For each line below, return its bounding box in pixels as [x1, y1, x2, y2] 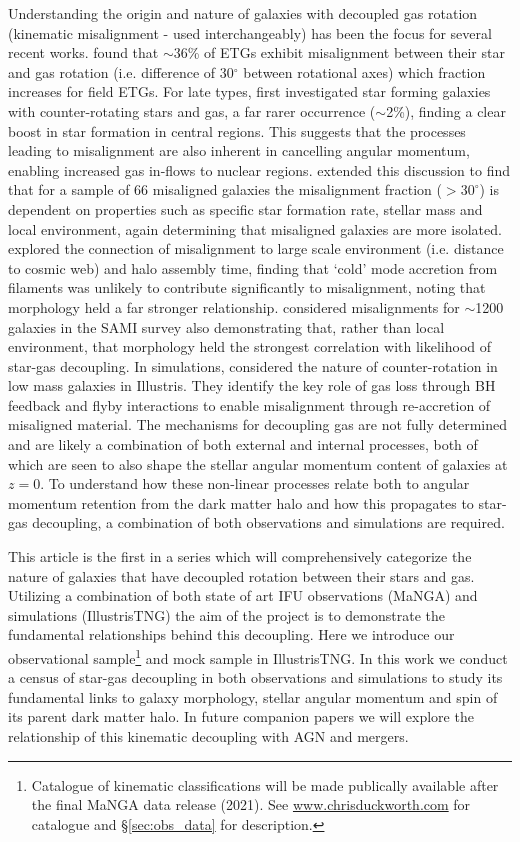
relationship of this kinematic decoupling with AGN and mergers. [8, 726, 409, 747]
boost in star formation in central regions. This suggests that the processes [8, 120, 466, 141]
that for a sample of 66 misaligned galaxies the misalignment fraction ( [8, 179, 442, 200]
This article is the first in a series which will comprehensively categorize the [8, 546, 472, 567]
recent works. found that [8, 42, 159, 63]
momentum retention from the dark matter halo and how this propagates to [8, 492, 474, 513]
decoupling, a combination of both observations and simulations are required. [32, 512, 505, 533]
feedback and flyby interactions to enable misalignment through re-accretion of [8, 394, 491, 415]
